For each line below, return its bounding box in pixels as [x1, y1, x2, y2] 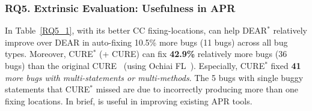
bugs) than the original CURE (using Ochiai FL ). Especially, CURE [5, 59, 265, 71]
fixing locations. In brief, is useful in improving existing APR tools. [5, 94, 252, 107]
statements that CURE [5, 83, 90, 95]
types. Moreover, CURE [5, 47, 93, 60]
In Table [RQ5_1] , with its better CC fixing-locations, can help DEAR [5, 24, 268, 37]
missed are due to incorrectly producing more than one [96, 83, 299, 95]
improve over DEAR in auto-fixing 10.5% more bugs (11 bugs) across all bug [5, 35, 288, 48]
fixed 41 [271, 59, 301, 71]
